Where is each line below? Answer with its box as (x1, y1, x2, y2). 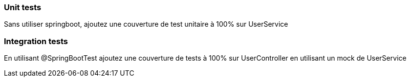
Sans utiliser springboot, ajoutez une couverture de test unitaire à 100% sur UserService (4, 20, 288, 29)
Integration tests (4, 36, 68, 46)
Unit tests (4, 2, 42, 12)
